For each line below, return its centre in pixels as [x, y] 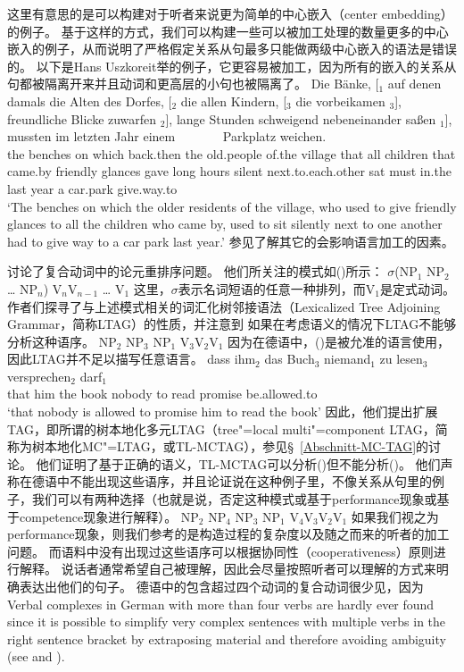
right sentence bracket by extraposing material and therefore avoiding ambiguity [227, 638]
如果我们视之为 [395, 516]
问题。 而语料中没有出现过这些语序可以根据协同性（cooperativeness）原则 [220, 551]
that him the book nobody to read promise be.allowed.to [162, 394]
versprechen [39, 376]
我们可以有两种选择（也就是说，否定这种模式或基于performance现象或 [234, 499]
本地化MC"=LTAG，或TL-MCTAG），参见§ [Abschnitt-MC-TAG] [230, 446]
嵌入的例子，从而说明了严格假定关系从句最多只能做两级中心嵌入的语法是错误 [232, 49]
